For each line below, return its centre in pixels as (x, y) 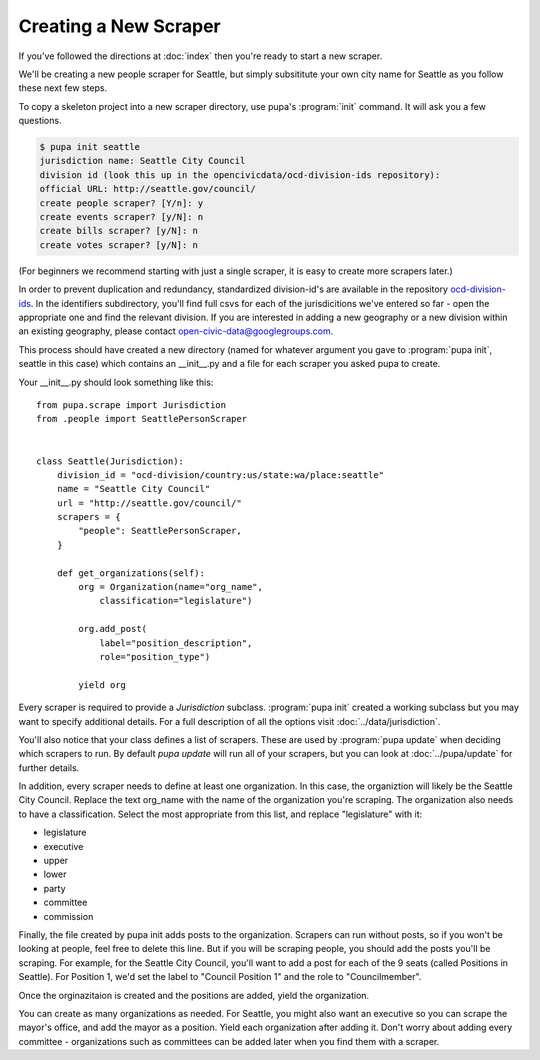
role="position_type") (155, 656)
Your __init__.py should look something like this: (116, 382)
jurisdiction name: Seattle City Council (142, 161)
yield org (102, 684)
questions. (40, 121)
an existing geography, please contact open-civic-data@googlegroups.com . (176, 331)
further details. (49, 767)
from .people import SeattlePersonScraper (142, 419)
